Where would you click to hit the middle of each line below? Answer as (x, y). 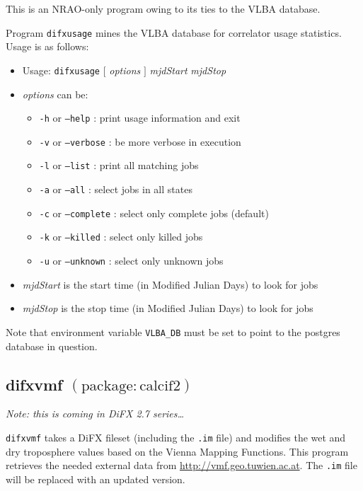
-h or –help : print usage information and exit (140, 118)
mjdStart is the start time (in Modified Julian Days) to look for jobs (170, 284)
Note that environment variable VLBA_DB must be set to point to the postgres (173, 331)
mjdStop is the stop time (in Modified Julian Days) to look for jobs (168, 308)
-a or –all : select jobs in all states (116, 189)
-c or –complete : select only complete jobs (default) (154, 213)
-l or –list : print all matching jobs (119, 165)
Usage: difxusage (61, 70)
